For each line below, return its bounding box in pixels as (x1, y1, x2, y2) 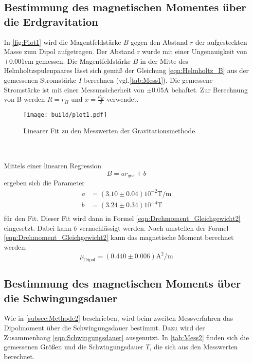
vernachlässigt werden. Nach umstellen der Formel (79, 222, 229, 233)
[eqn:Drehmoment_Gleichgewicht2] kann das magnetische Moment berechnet (4, 232, 234, 242)
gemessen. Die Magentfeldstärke (36, 55, 131, 66)
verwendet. (106, 94, 139, 104)
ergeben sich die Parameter (4, 178, 85, 188)
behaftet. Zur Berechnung (171, 84, 248, 94)
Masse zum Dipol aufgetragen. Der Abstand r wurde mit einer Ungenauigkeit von (4, 46, 247, 56)
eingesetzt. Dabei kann (4, 222, 72, 233)
